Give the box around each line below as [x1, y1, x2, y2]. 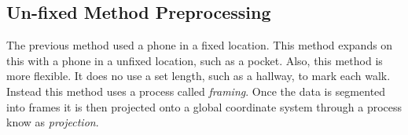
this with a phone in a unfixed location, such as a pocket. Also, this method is [6, 52, 383, 68]
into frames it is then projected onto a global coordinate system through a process [6, 98, 402, 115]
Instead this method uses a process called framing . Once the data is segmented [6, 82, 386, 99]
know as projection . [6, 114, 99, 130]
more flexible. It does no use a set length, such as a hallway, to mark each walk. [6, 67, 391, 84]
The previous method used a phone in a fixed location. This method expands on [6, 37, 393, 53]
